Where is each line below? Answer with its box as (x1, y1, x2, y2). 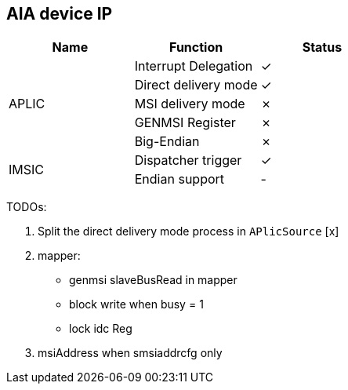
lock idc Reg (69, 322, 132, 336)
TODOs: (6, 200, 47, 214)
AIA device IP (6, 4, 113, 24)
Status (302, 39, 343, 56)
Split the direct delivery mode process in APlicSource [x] (38, 224, 339, 239)
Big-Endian (134, 133, 200, 150)
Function (169, 39, 223, 56)
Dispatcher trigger (134, 152, 242, 169)
